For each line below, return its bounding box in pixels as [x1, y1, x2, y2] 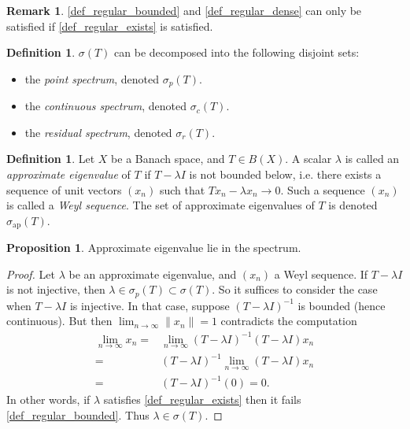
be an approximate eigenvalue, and [68, 265, 237, 282]
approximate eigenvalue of [6, 166, 131, 183]
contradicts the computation [220, 313, 357, 329]
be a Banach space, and [111, 150, 225, 167]
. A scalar [285, 150, 332, 167]
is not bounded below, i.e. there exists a [189, 166, 382, 183]
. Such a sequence [280, 181, 365, 198]
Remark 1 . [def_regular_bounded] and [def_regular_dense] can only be [6, 2, 362, 18]
